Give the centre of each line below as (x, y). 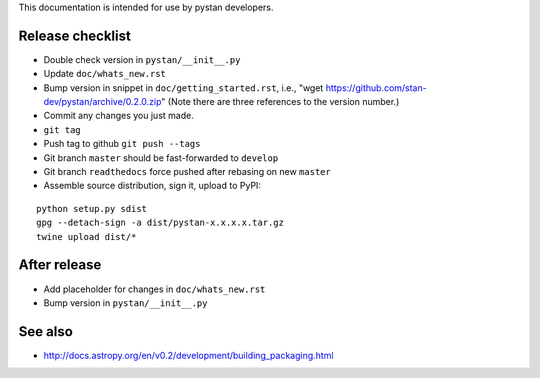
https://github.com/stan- (376, 87)
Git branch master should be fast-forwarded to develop (161, 157)
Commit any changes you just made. (118, 116)
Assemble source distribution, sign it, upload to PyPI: (152, 186)
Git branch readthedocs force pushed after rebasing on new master (187, 172)
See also (46, 331)
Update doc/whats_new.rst (105, 74)
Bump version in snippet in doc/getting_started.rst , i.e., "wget (183, 87)
